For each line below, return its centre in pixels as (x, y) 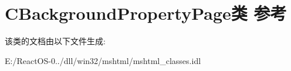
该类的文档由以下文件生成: (55, 41)
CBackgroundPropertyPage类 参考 (146, 13)
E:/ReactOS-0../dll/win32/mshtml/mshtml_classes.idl (103, 60)
